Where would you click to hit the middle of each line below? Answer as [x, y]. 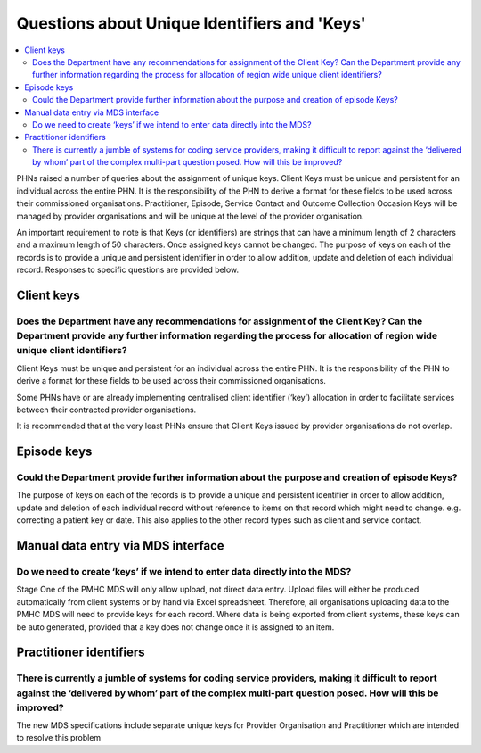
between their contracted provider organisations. [106, 410]
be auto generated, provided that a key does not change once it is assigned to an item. [175, 627]
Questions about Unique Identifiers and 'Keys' [191, 23]
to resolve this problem [59, 738]
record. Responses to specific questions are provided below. [128, 270]
